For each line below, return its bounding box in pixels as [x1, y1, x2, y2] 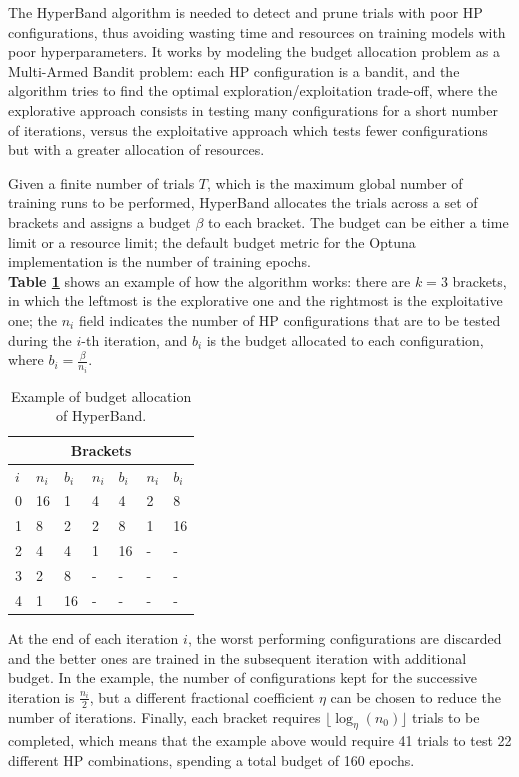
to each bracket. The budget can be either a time [207, 211, 509, 232]
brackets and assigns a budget [8, 211, 191, 232]
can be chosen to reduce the [330, 686, 501, 707]
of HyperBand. [56, 405, 147, 426]
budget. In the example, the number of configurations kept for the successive [8, 667, 478, 688]
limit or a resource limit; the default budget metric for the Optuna [8, 231, 416, 252]
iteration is [8, 686, 75, 707]
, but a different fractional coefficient [89, 686, 315, 707]
